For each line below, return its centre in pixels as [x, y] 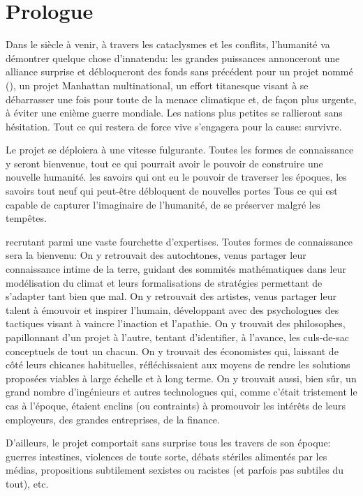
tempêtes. [26, 218]
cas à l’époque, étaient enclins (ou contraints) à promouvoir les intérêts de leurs [176, 405]
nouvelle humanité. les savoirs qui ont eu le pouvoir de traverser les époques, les [176, 177]
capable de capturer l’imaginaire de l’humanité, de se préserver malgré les [163, 204]
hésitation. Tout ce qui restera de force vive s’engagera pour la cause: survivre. [174, 126]
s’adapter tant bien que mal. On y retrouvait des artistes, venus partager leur [171, 296]
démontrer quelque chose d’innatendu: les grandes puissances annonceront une [173, 58]
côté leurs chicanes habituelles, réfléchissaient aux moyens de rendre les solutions [178, 365]
